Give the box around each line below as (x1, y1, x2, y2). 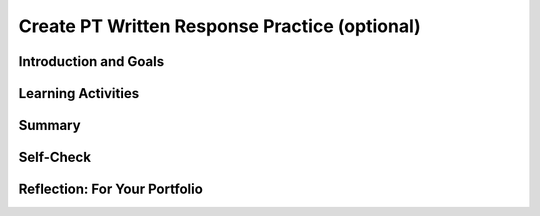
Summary (18, 117, 81, 134)
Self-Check (18, 149, 92, 166)
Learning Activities (18, 85, 140, 102)
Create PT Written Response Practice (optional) (18, 15, 422, 37)
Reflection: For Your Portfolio (18, 181, 204, 198)
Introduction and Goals (18, 53, 165, 70)
